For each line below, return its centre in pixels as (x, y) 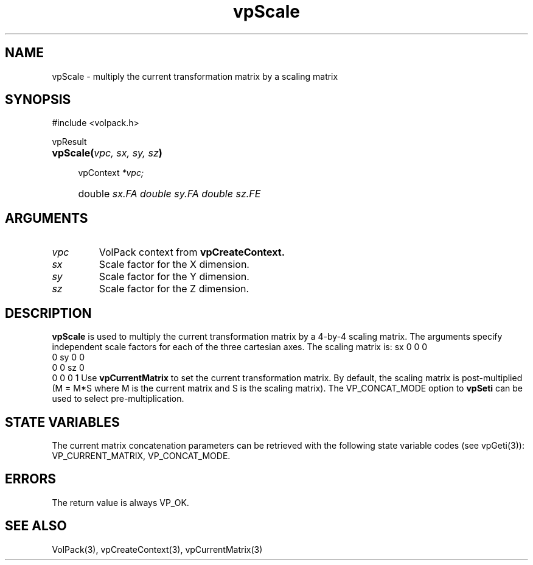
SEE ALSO (36, 526)
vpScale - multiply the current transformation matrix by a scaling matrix (195, 76)
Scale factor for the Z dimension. (174, 289)
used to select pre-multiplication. (118, 399)
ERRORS (31, 479)
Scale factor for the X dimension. (174, 265)
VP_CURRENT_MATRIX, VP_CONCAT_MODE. (141, 455)
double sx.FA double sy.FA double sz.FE (169, 194)
